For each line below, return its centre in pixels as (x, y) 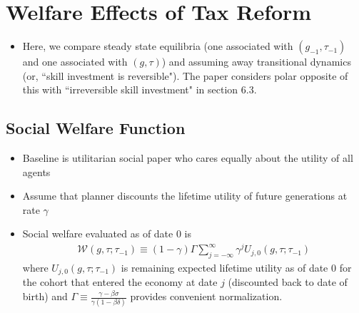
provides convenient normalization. (206, 296)
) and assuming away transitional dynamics (256, 62)
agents (36, 171)
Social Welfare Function (96, 128)
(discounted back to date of (288, 282)
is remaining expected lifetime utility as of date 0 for (236, 267)
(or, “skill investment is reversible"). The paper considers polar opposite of (185, 75)
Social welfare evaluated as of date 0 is (107, 234)
